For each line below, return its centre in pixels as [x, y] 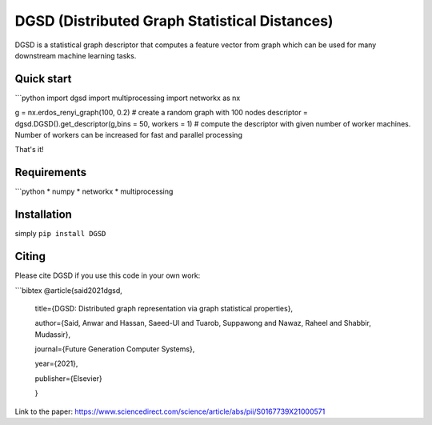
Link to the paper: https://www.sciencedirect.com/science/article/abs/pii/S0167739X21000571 [170, 411]
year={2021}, [56, 363]
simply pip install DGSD [60, 234]
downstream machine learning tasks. [76, 55]
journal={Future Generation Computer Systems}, [115, 349]
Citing [30, 257]
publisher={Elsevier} [69, 378]
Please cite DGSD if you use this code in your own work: [108, 275]
